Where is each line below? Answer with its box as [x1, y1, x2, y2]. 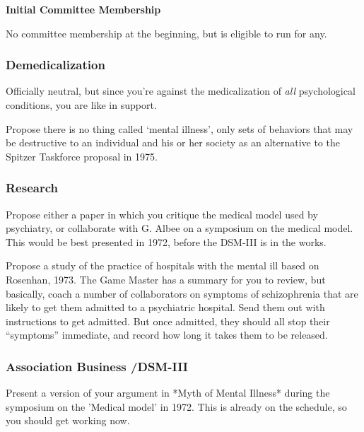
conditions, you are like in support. [6, 98, 157, 112]
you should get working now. [6, 413, 130, 428]
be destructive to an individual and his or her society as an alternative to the [6, 135, 340, 150]
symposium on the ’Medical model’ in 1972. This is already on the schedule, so [6, 399, 347, 414]
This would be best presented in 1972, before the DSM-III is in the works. [6, 234, 327, 249]
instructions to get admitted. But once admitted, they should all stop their [6, 313, 330, 328]
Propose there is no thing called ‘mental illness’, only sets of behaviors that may [6, 121, 353, 136]
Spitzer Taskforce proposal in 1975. [6, 148, 158, 163]
